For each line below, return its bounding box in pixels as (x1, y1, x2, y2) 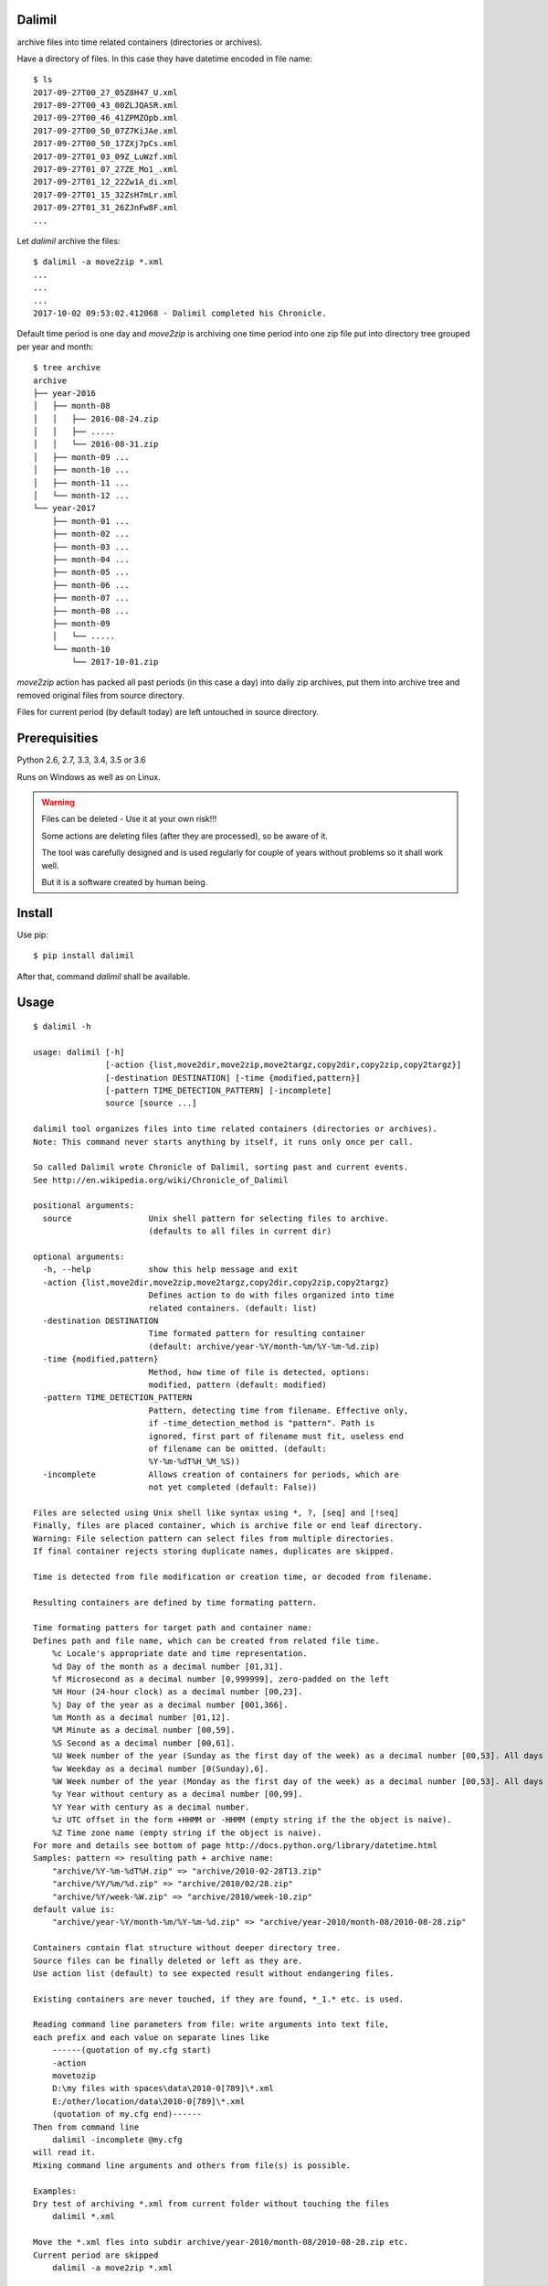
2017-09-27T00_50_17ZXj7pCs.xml (33, 138, 178, 149)
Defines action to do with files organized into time (148, 1290, 395, 1300)
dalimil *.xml (51, 2211, 116, 2222)
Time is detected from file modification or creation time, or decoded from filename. (33, 1571, 433, 1582)
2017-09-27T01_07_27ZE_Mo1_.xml (33, 165, 178, 175)
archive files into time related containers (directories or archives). (16, 37, 263, 48)
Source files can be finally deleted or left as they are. (33, 1955, 303, 1966)
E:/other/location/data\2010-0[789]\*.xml (51, 2096, 246, 2107)
